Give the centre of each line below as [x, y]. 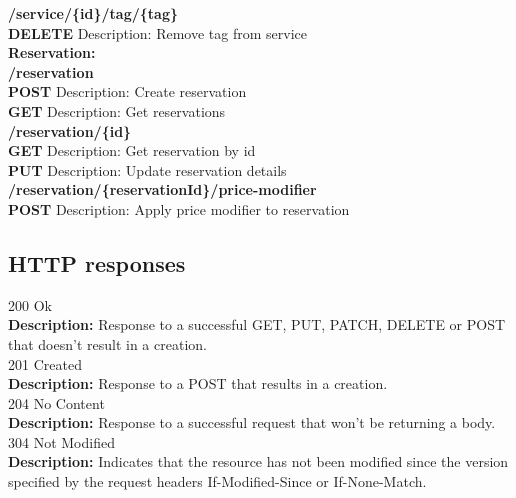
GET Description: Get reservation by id [132, 150]
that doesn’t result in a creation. [107, 343]
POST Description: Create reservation [127, 91]
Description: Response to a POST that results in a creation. [198, 383]
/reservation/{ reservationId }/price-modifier [162, 189]
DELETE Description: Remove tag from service [157, 32]
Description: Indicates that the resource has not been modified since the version [258, 461]
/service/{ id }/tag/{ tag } [93, 13]
